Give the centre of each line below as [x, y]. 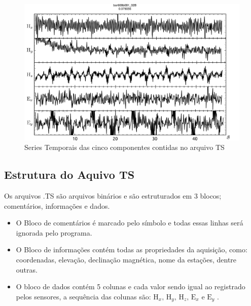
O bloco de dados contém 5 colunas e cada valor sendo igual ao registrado [131, 286]
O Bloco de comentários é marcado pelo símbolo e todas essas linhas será [130, 223]
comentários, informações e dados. [57, 205]
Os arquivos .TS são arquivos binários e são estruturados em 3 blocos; [113, 196]
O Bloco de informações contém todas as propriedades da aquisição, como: [132, 250]
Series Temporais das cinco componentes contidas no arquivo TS [124, 147]
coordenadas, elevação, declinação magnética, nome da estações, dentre [126, 260]
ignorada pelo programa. [54, 232]
